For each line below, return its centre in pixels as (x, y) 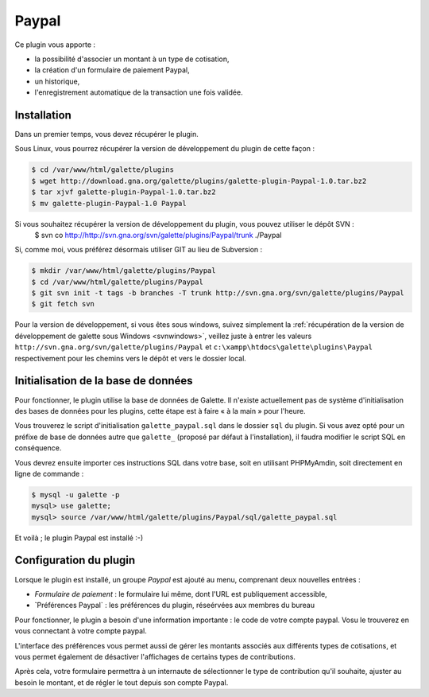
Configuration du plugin (75, 561)
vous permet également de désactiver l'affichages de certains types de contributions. (155, 656)
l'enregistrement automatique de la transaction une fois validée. (139, 92)
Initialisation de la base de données (104, 381)
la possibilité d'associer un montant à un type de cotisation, (132, 59)
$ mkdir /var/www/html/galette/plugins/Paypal (124, 271)
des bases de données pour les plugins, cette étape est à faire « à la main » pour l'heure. (160, 411)
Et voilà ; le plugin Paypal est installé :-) (79, 538)
